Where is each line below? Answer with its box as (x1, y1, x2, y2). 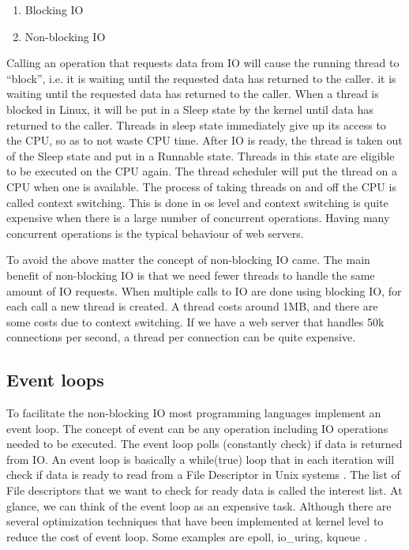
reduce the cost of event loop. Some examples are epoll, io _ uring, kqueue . (6, 528, 367, 544)
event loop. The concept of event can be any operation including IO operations (6, 420, 388, 436)
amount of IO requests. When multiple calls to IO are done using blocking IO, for (6, 282, 402, 299)
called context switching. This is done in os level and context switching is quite (6, 194, 388, 210)
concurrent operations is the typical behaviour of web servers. (6, 224, 304, 241)
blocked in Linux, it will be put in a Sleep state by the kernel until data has (6, 100, 373, 117)
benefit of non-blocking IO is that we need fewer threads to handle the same (6, 266, 375, 283)
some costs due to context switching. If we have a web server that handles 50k (6, 313, 385, 330)
